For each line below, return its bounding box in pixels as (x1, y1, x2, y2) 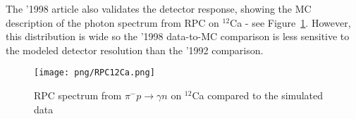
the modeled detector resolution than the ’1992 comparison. (6, 42, 264, 57)
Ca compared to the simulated (192, 88, 324, 103)
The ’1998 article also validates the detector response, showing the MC (6, 1, 312, 15)
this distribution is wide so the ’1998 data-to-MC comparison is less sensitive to (6, 29, 350, 44)
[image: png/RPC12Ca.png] (34, 68, 155, 78)
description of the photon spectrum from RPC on (6, 15, 219, 30)
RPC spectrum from (34, 88, 122, 103)
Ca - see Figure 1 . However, (230, 15, 351, 30)
